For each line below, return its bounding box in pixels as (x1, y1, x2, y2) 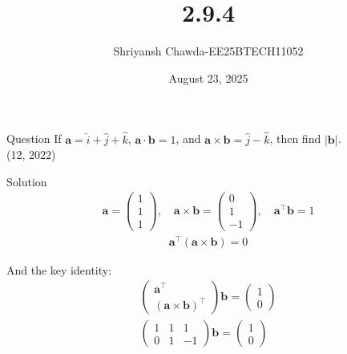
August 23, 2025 (168, 69, 248, 86)
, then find (269, 130, 321, 147)
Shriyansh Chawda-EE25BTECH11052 (113, 43, 304, 59)
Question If (6, 130, 62, 147)
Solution (6, 173, 47, 189)
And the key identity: (6, 261, 112, 278)
